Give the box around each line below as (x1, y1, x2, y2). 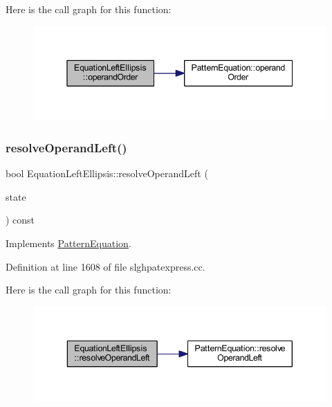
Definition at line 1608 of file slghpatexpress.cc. (6, 259, 205, 273)
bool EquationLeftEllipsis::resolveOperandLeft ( (6, 166, 208, 181)
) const (6, 212, 35, 227)
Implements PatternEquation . (6, 235, 131, 250)
